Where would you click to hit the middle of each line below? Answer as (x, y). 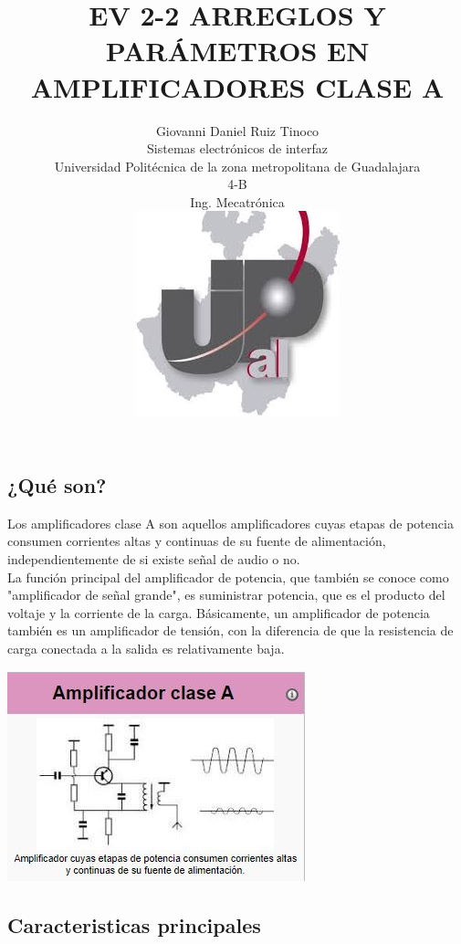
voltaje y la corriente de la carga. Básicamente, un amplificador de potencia (219, 612)
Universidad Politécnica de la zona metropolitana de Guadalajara (237, 166)
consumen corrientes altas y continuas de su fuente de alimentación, (197, 541)
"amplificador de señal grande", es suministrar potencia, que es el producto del (226, 595)
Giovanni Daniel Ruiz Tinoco (237, 130)
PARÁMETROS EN (237, 51)
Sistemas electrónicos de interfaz (237, 148)
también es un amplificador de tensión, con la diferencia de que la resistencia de (230, 630)
